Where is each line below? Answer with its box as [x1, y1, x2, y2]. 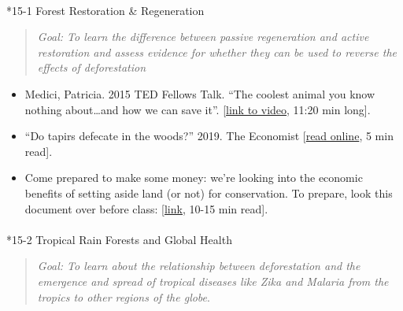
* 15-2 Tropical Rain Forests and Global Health [6, 231, 232, 247]
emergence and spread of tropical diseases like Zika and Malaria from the [37, 272, 389, 289]
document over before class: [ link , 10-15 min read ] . [24, 200, 268, 217]
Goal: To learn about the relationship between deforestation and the [37, 257, 360, 274]
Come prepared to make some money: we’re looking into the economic [24, 169, 363, 186]
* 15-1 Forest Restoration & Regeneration [6, 2, 205, 18]
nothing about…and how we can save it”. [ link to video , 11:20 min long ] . [24, 101, 371, 117]
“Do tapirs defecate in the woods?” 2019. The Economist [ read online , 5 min [24, 128, 394, 144]
